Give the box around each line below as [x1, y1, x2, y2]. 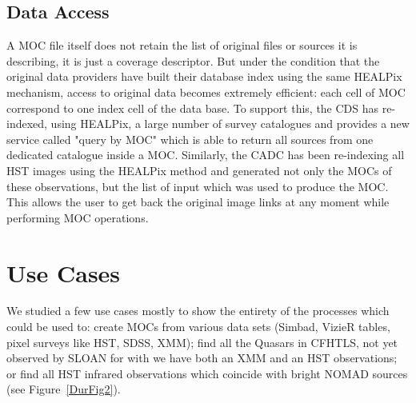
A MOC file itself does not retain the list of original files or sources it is [6, 37, 358, 54]
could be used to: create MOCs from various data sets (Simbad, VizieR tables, [6, 318, 390, 335]
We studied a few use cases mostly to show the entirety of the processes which [6, 302, 390, 319]
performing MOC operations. [6, 209, 149, 225]
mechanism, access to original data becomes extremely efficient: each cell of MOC [6, 83, 406, 100]
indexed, [6, 115, 47, 132]
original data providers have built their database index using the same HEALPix [6, 68, 402, 85]
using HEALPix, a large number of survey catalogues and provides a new [50, 115, 410, 132]
